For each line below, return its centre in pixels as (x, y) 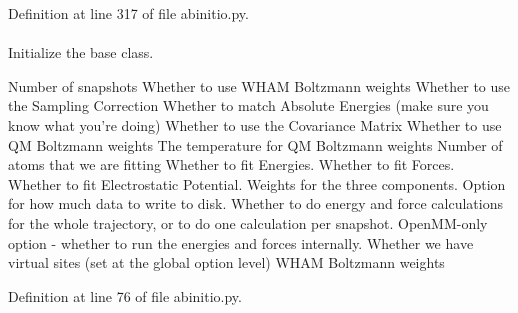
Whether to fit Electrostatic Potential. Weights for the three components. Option (257, 183)
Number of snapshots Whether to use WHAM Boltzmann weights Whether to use (259, 85)
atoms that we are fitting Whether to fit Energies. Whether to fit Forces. (231, 164)
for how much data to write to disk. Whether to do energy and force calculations (256, 203)
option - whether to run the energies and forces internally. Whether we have (241, 242)
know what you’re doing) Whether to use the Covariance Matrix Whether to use (255, 124)
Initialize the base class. (81, 52)
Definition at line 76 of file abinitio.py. (125, 295)
